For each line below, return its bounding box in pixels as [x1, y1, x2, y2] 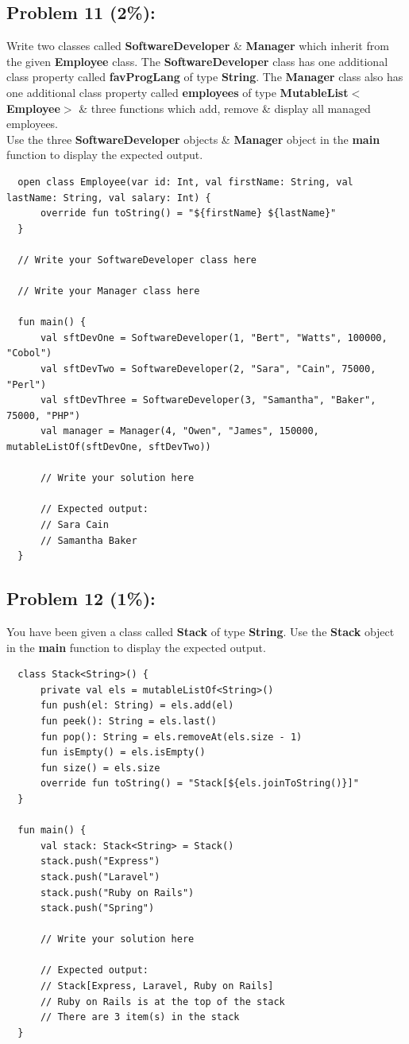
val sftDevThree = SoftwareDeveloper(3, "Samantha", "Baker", [40, 394, 376, 406]
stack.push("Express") [40, 856, 160, 867]
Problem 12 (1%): [6, 586, 156, 611]
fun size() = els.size [40, 762, 160, 774]
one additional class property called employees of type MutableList [6, 83, 349, 100]
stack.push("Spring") [40, 902, 155, 914]
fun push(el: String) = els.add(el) [40, 700, 234, 712]
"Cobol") [6, 347, 52, 359]
